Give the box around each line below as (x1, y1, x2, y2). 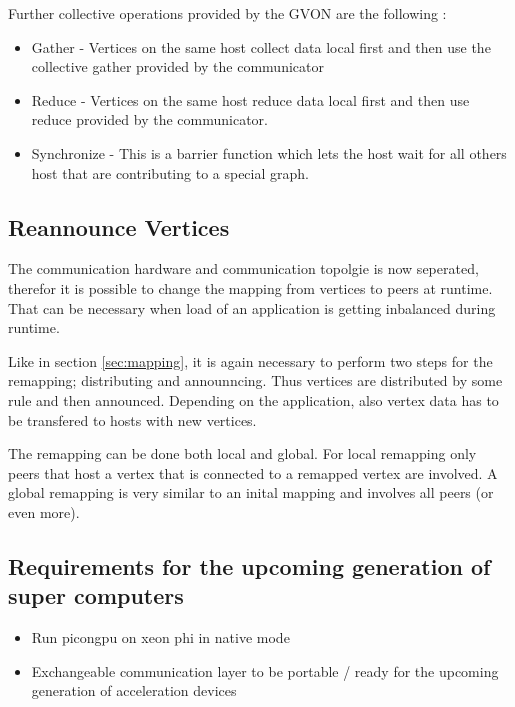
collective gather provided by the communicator (31, 56, 324, 77)
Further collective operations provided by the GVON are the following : (8, 3, 447, 23)
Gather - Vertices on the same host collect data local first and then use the (31, 36, 491, 57)
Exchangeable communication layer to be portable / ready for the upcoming (31, 660, 499, 681)
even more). (8, 501, 80, 522)
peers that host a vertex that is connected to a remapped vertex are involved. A (8, 462, 498, 483)
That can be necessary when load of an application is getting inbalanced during (8, 297, 496, 318)
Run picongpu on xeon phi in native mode (31, 627, 290, 648)
